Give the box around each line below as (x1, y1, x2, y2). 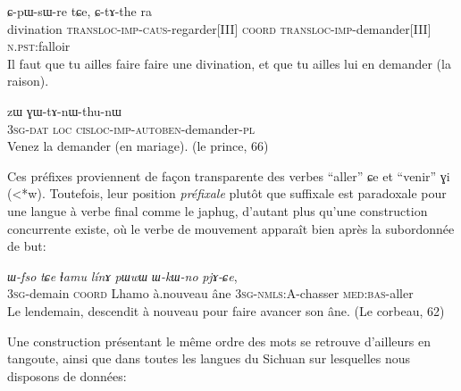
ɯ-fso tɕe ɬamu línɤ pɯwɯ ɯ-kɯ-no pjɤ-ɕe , (7, 266, 238, 285)
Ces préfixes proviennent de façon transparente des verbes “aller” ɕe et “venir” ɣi (7, 166, 450, 185)
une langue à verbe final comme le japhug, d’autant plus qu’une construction (7, 201, 428, 220)
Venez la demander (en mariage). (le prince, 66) (7, 137, 269, 155)
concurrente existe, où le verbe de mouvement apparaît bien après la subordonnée (7, 219, 455, 237)
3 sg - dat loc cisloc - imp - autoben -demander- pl (7, 119, 255, 137)
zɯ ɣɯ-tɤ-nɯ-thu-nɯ (7, 101, 122, 120)
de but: (7, 237, 46, 255)
